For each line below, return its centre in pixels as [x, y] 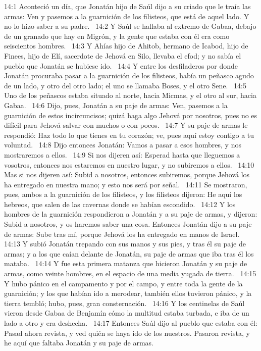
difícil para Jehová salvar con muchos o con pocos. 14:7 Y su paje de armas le [126, 125]
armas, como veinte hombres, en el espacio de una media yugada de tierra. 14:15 [130, 273]
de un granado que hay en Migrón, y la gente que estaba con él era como [117, 36]
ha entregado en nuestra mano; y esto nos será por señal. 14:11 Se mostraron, [126, 184]
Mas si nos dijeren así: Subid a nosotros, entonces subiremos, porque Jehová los [127, 174]
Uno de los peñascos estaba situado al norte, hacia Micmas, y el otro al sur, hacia [130, 95]
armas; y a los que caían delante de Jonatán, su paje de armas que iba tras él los [129, 253]
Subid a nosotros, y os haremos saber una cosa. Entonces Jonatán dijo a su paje [128, 224]
